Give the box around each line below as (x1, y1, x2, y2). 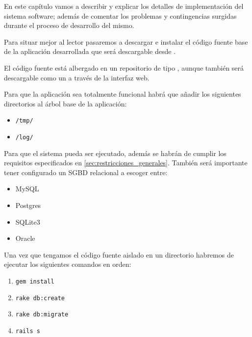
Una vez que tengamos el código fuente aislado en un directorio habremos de (4, 249, 234, 259)
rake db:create (15, 294, 65, 302)
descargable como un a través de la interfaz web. (4, 72, 150, 82)
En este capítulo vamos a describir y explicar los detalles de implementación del (4, 1, 244, 11)
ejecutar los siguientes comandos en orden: (4, 259, 131, 269)
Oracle (15, 233, 35, 243)
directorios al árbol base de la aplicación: (4, 98, 127, 108)
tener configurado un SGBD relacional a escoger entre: (4, 167, 168, 177)
